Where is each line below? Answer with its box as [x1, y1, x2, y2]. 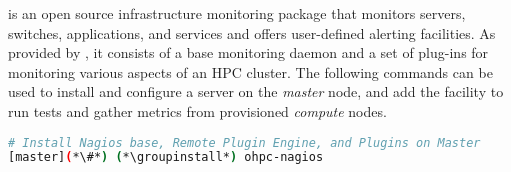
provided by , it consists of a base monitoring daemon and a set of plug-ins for [8, 42, 489, 63]
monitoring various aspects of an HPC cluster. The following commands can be [8, 61, 493, 82]
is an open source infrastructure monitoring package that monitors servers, [8, 3, 466, 23]
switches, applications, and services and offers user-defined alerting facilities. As [8, 22, 496, 43]
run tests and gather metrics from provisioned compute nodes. [8, 100, 387, 121]
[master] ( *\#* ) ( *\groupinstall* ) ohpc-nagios [8, 150, 324, 165]
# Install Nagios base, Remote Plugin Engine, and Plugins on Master [8, 135, 481, 150]
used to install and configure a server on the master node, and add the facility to [8, 81, 504, 102]
